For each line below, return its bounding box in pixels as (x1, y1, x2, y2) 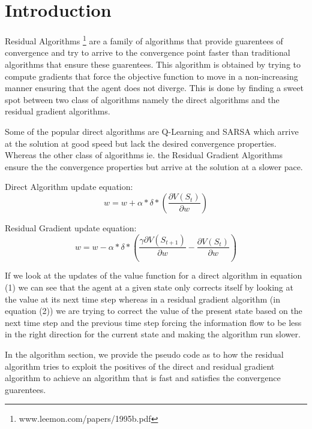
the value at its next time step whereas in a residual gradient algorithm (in (5, 292, 280, 305)
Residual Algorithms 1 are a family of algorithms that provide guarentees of (5, 33, 283, 47)
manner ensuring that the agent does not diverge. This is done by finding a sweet (5, 81, 304, 94)
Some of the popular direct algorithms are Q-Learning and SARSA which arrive (5, 125, 299, 137)
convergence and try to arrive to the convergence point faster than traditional (5, 46, 290, 59)
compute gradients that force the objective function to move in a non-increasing (5, 70, 298, 82)
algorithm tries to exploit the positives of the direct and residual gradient (5, 359, 275, 372)
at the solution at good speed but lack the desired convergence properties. (5, 137, 277, 149)
